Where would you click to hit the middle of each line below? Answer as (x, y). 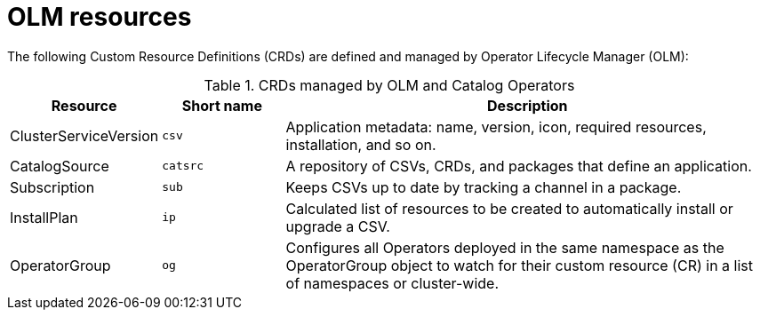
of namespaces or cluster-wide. (392, 283)
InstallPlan (44, 217)
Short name (222, 105)
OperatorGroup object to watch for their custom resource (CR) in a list (520, 265)
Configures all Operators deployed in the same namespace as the (505, 247)
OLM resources (100, 17)
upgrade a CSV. (338, 226)
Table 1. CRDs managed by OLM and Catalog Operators (389, 85)
